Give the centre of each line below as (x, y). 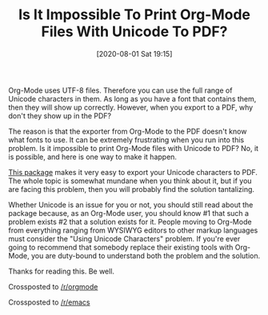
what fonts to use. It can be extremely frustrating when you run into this (126, 140)
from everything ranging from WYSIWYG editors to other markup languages (133, 230)
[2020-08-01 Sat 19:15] (134, 54)
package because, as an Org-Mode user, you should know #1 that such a (129, 213)
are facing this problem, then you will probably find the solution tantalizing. (131, 189)
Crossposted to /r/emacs (49, 302)
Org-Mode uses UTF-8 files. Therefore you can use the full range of (120, 90)
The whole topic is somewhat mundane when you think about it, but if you (130, 181)
